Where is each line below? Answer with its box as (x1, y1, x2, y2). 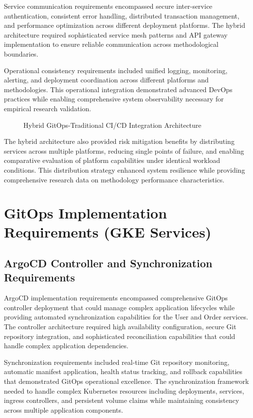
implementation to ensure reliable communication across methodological (4, 39, 218, 49)
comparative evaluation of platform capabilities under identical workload (4, 155, 220, 165)
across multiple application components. (4, 404, 123, 415)
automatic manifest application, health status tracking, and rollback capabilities (4, 366, 243, 377)
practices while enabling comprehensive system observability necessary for (4, 94, 224, 104)
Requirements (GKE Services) (4, 222, 212, 242)
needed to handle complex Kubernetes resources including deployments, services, (4, 385, 244, 396)
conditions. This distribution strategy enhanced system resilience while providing (4, 164, 245, 175)
